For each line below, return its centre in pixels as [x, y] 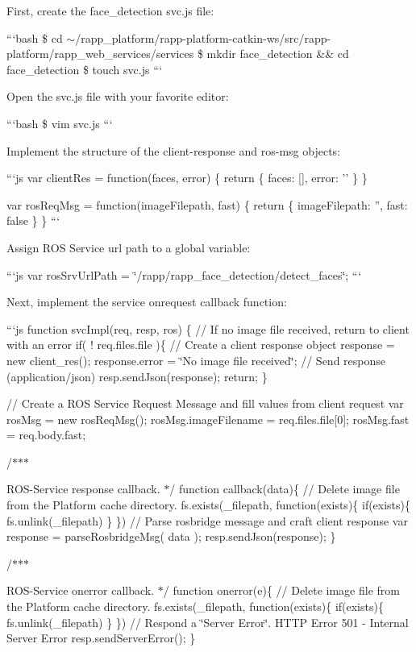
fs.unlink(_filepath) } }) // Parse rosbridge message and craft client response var [207, 520]
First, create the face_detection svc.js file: [110, 10]
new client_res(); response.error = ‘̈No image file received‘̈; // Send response [196, 360]
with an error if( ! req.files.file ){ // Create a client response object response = [201, 345]
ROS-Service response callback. [83, 489]
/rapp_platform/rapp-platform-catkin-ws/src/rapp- [203, 37]
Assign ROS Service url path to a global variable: [129, 247]
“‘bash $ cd [35, 37]
